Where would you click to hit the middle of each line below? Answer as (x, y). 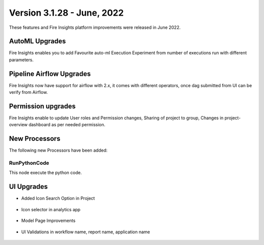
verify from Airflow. (29, 92)
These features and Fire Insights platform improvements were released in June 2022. (95, 27)
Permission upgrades (42, 106)
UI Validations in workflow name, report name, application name (86, 232)
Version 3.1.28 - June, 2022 (66, 13)
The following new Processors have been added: (58, 150)
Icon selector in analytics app (51, 209)
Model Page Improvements (48, 221)
